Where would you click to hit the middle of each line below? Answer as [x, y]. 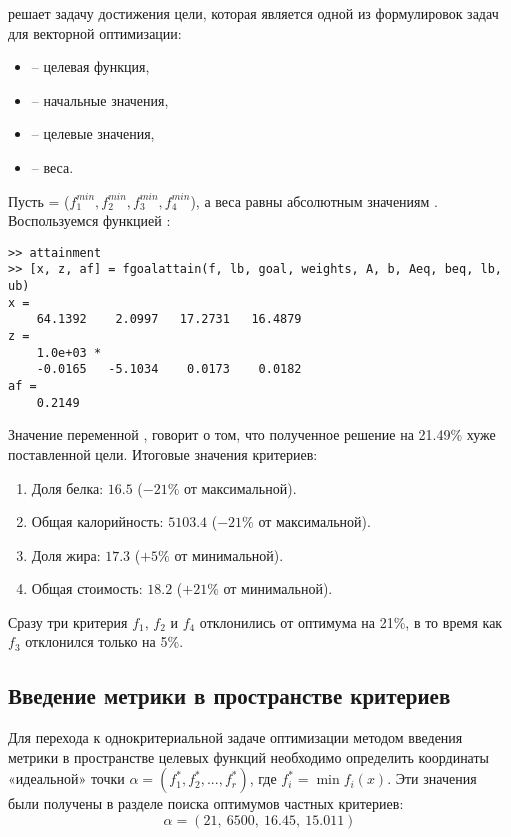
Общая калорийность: [97, 521]
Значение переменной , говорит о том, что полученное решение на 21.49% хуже [252, 434]
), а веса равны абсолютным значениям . [314, 200]
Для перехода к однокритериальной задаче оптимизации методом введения [235, 737]
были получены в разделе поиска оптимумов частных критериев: [206, 803]
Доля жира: [66, 554]
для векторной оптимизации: [95, 32]
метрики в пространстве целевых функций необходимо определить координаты [248, 756]
